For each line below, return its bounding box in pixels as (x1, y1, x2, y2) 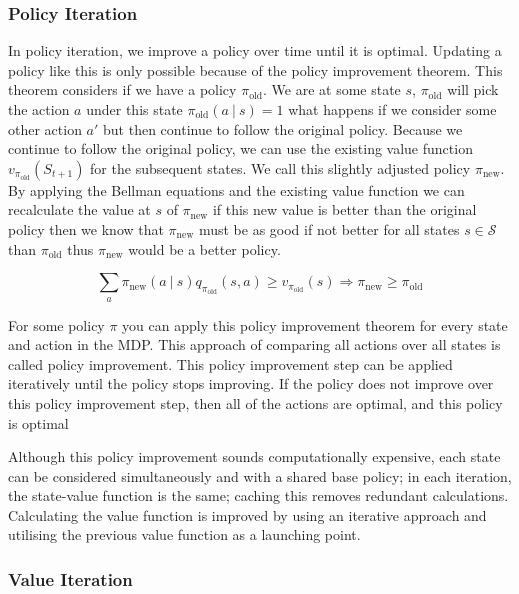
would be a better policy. (128, 238, 281, 259)
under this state (86, 99, 183, 119)
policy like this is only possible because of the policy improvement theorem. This (8, 59, 503, 80)
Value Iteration (8, 567, 133, 591)
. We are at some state (263, 79, 401, 100)
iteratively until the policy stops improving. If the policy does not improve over (8, 373, 494, 394)
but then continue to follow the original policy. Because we (103, 118, 463, 139)
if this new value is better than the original (212, 199, 477, 220)
